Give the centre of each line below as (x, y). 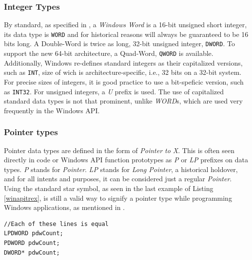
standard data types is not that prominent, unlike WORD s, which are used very (123, 101)
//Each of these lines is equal (56, 224)
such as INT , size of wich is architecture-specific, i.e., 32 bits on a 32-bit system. (123, 72)
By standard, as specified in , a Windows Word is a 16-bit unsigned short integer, (126, 25)
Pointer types (31, 132)
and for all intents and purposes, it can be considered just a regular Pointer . (118, 179)
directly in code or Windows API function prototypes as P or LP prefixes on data (126, 160)
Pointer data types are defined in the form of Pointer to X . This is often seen (119, 150)
